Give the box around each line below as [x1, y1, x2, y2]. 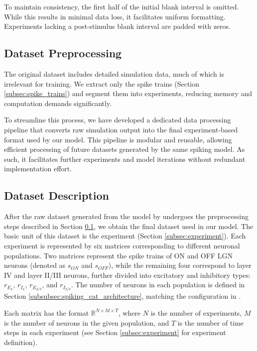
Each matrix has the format [4, 307, 89, 318]
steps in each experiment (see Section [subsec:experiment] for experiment [4, 327, 226, 338]
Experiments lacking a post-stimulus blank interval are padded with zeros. [4, 21, 231, 31]
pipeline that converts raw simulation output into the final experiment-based [4, 124, 238, 134]
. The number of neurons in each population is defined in [71, 279, 245, 290]
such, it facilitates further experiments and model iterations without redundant [4, 153, 246, 164]
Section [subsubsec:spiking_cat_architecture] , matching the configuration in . [4, 291, 241, 301]
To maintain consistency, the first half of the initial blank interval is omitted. [4, 1, 239, 11]
